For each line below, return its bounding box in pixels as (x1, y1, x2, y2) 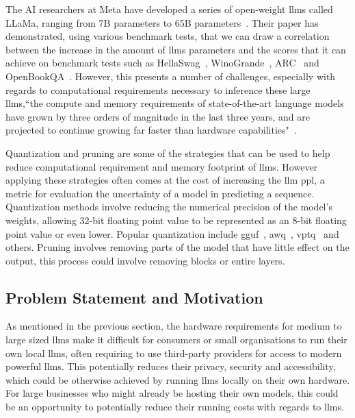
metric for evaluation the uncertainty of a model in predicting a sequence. (5, 186, 315, 200)
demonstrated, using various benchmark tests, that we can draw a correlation (5, 29, 330, 43)
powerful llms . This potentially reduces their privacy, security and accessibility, (5, 359, 336, 373)
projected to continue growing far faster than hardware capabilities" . (5, 123, 297, 137)
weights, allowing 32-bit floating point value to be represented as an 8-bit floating (5, 212, 347, 227)
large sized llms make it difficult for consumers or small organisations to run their (5, 332, 347, 347)
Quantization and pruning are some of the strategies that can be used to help (5, 145, 330, 160)
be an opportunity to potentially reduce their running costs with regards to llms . (5, 399, 344, 414)
